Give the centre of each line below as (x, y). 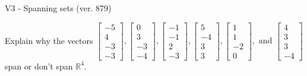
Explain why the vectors (49, 40)
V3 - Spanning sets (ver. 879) (58, 8)
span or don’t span (39, 66)
